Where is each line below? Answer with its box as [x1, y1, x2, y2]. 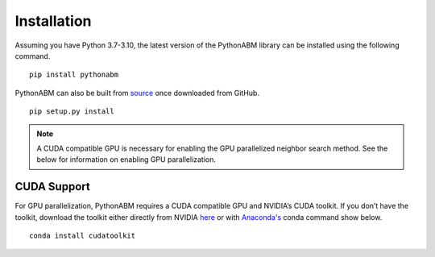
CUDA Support [14, 180, 90, 193]
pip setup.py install [29, 107, 114, 116]
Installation [14, 12, 92, 30]
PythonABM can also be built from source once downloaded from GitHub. [14, 88, 259, 97]
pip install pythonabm [29, 70, 119, 80]
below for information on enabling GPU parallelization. [36, 155, 217, 164]
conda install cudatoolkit [29, 230, 136, 240]
